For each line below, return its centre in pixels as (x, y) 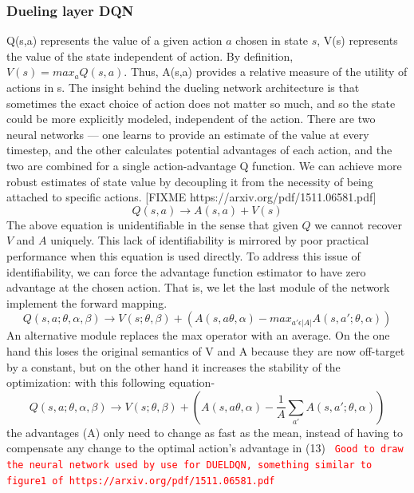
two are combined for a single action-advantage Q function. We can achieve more (204, 165)
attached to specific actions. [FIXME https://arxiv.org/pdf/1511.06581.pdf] (191, 197)
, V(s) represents (357, 40)
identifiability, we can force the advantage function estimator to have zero (186, 271)
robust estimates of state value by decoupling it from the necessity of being (190, 181)
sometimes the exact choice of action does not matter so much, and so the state (201, 103)
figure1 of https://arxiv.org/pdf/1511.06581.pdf (141, 481)
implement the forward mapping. (87, 302)
